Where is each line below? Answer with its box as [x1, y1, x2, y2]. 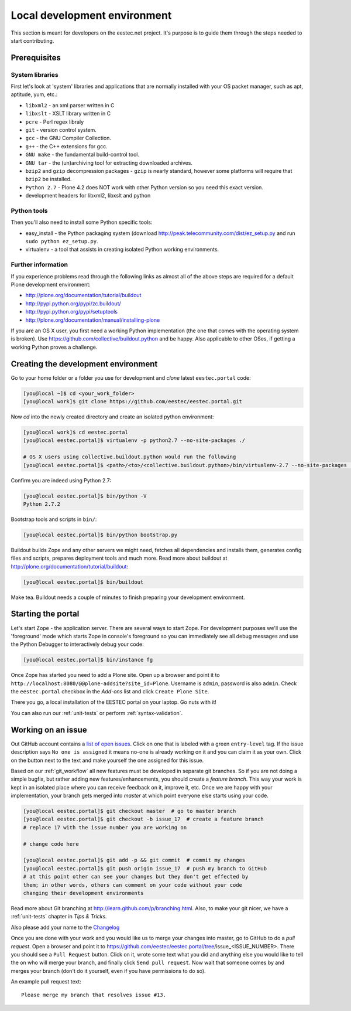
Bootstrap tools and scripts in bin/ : [11, 516, 97, 523]
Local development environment [11, 9, 172, 22]
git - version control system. [25, 127, 97, 134]
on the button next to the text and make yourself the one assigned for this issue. [11, 757, 204, 764]
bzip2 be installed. [25, 176, 72, 183]
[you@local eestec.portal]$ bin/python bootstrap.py [23, 531, 178, 538]
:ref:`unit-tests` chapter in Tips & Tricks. [11, 913, 108, 920]
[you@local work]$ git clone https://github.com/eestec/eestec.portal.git [23, 399, 243, 405]
